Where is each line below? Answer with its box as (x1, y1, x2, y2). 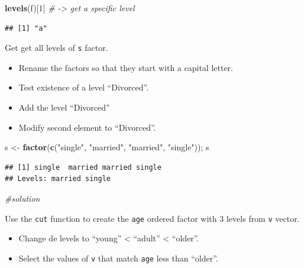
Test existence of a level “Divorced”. (18, 81, 149, 93)
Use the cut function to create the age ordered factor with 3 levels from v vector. (5, 212, 300, 224)
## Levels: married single (5, 175, 111, 183)
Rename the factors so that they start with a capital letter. (18, 61, 233, 73)
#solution (5, 192, 40, 204)
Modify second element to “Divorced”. (18, 121, 156, 133)
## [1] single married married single (5, 163, 161, 172)
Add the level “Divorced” (18, 101, 110, 114)
